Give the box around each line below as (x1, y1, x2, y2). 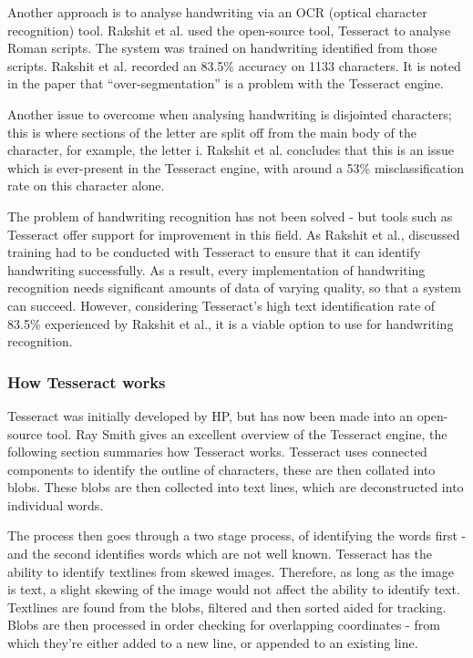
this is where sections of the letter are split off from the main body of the (7, 122, 416, 141)
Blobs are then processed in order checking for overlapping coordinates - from (7, 615, 440, 634)
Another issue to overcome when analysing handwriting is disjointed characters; (7, 104, 452, 123)
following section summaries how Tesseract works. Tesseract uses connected (7, 442, 427, 461)
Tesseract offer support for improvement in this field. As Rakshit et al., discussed (7, 224, 460, 243)
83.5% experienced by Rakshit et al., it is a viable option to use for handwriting (7, 314, 454, 333)
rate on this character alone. (7, 176, 165, 195)
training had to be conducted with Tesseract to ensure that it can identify (7, 242, 421, 262)
